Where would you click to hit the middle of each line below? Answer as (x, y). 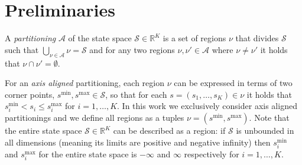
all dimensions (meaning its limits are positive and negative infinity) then (138, 142)
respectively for (212, 154)
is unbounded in (265, 131)
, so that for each (136, 94)
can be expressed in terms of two (233, 83)
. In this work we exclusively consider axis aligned (207, 106)
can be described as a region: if (169, 131)
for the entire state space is (88, 154)
